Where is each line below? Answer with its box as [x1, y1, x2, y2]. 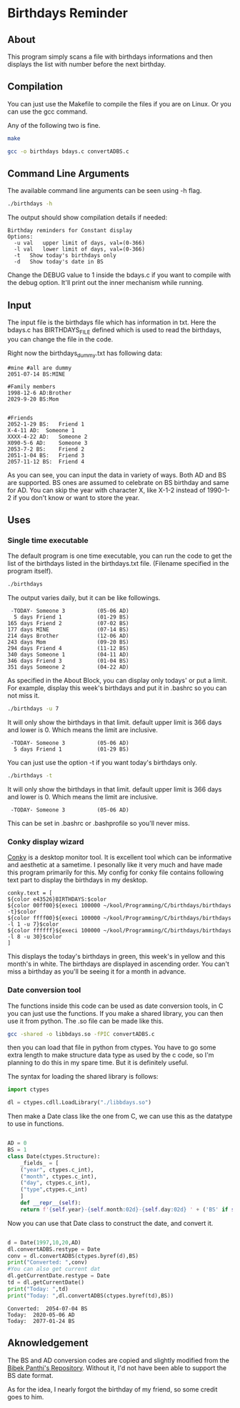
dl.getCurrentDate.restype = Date [7, 1272, 111, 1279]
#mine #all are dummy [7, 364, 72, 371]
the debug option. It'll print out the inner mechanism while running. [7, 279, 204, 287]
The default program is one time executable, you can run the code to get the [7, 551, 232, 560]
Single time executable [7, 535, 89, 545]
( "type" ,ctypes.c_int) [20, 1186, 88, 1194]
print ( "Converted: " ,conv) [7, 1259, 88, 1266]
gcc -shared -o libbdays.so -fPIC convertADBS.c [7, 1030, 155, 1037]
